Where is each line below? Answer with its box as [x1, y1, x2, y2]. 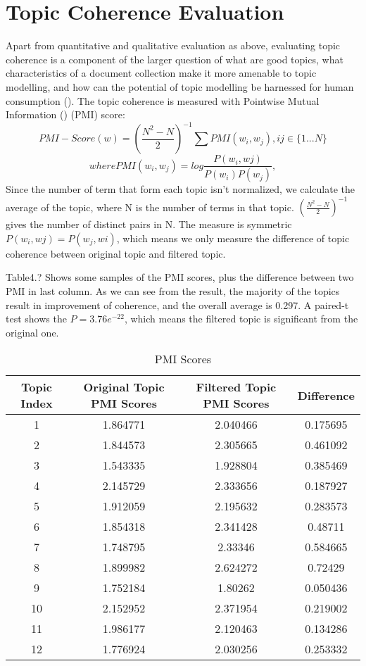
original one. [6, 325, 59, 339]
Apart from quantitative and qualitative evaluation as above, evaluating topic [6, 38, 341, 53]
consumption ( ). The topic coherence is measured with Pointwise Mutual [6, 93, 320, 108]
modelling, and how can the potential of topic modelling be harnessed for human [6, 79, 354, 94]
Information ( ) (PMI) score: [6, 107, 125, 122]
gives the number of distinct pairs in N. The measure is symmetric [6, 217, 292, 232]
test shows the [6, 311, 67, 326]
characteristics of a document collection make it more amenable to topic [6, 65, 317, 80]
